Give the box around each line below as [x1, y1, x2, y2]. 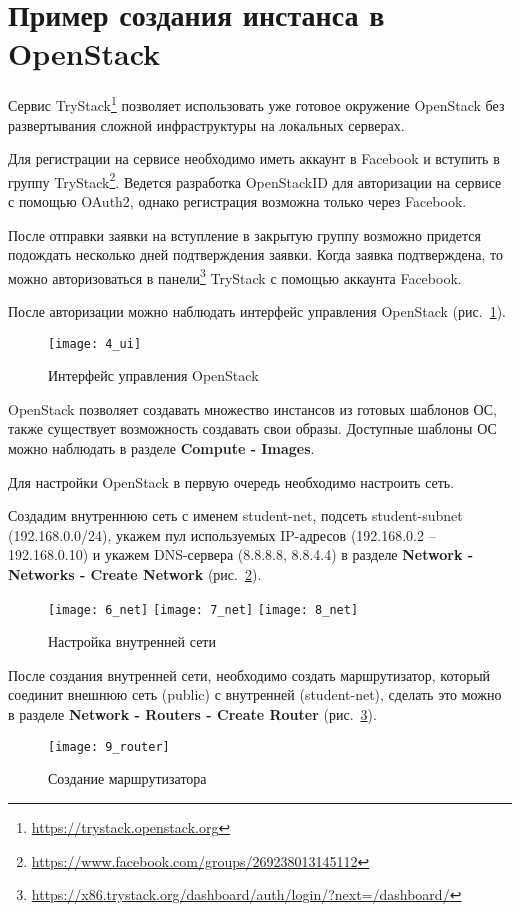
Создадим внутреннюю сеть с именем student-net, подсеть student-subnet [8, 505, 463, 526]
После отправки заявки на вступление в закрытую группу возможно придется [8, 224, 482, 245]
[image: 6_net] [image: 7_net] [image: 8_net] [48, 602, 359, 617]
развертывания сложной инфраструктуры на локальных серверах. [8, 114, 405, 135]
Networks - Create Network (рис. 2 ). [8, 564, 262, 585]
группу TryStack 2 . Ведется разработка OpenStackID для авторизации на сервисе [8, 168, 502, 192]
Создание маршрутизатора [48, 768, 207, 789]
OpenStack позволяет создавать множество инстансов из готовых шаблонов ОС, [8, 398, 497, 419]
